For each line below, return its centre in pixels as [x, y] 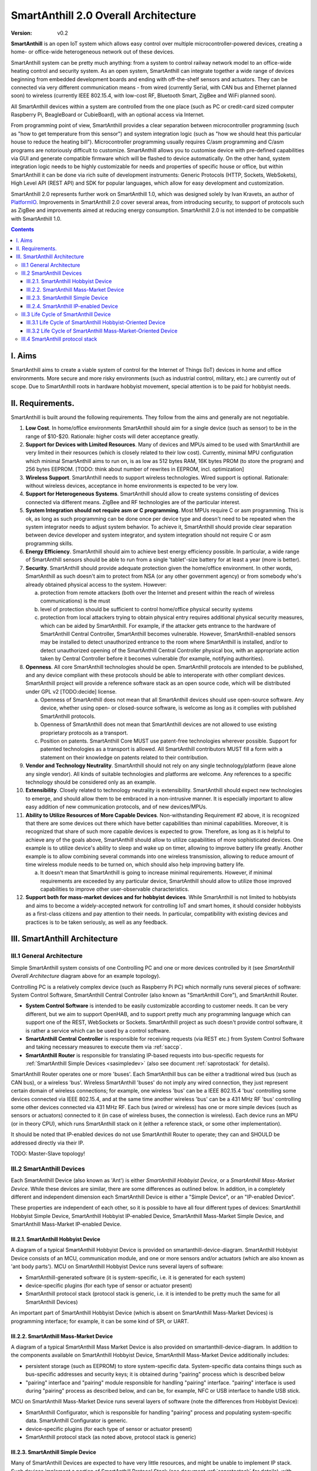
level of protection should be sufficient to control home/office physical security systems [146, 609]
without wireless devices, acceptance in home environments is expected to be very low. [132, 485]
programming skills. [49, 543]
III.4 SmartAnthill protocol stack [59, 339]
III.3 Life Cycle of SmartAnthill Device [66, 314]
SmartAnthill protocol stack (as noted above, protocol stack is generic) [111, 1437]
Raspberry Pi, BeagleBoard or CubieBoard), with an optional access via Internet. [108, 115]
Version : [21, 33]
